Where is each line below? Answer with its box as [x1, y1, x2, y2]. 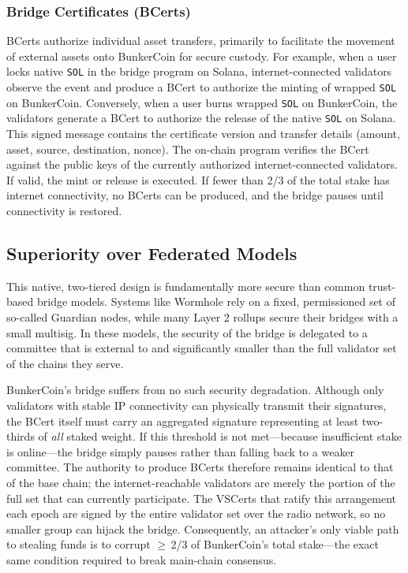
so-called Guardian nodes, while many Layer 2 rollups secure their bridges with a [6, 308, 399, 325]
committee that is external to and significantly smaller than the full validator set [6, 340, 397, 356]
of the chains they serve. [6, 355, 124, 371]
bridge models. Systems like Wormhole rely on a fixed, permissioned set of [36, 293, 396, 310]
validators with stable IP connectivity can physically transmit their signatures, [6, 396, 387, 413]
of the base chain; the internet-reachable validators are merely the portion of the [6, 474, 395, 490]
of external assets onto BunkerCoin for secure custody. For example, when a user [6, 47, 397, 64]
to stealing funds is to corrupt [6, 536, 151, 553]
